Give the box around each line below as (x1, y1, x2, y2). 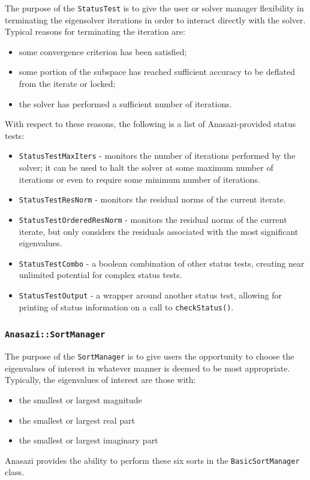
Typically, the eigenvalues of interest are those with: (5, 373, 196, 386)
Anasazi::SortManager (5, 330, 106, 340)
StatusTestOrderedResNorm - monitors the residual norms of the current (19, 213, 287, 225)
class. (5, 466, 25, 478)
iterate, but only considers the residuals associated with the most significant (19, 225, 299, 237)
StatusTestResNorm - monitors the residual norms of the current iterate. (19, 193, 286, 206)
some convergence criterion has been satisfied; (19, 45, 187, 58)
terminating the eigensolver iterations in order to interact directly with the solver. (5, 13, 306, 26)
